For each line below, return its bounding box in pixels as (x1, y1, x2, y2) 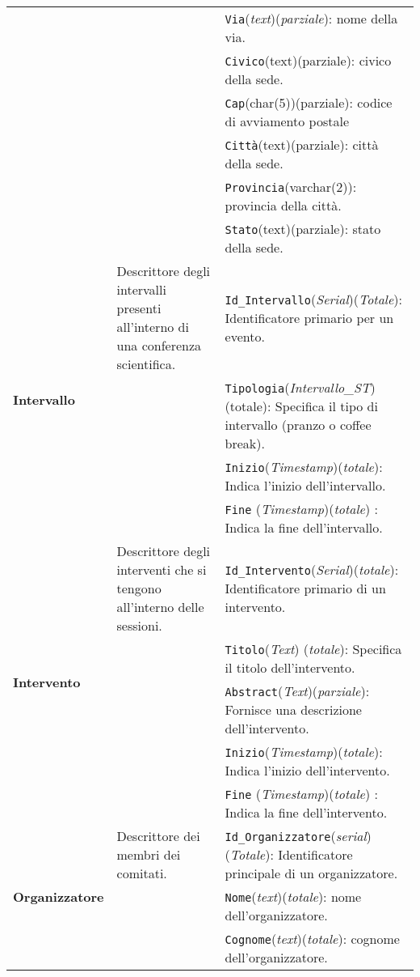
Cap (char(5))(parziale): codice (225, 93, 393, 112)
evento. (225, 326, 265, 346)
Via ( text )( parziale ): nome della (225, 9, 398, 28)
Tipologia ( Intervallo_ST (225, 378, 371, 397)
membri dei (116, 845, 181, 864)
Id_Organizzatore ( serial (225, 826, 367, 845)
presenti (116, 299, 162, 317)
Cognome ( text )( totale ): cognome (225, 929, 400, 948)
